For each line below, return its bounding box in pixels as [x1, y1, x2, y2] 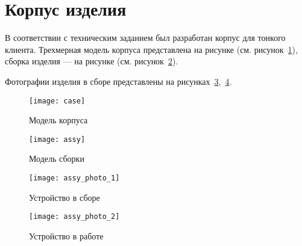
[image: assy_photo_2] [29, 212, 120, 221]
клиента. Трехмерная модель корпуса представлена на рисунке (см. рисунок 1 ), [5, 43, 298, 55]
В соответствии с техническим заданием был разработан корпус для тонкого [5, 31, 286, 44]
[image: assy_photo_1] [29, 174, 120, 182]
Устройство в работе [29, 229, 104, 242]
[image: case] [29, 96, 86, 105]
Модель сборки [29, 152, 84, 165]
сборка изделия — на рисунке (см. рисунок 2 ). [5, 55, 178, 67]
